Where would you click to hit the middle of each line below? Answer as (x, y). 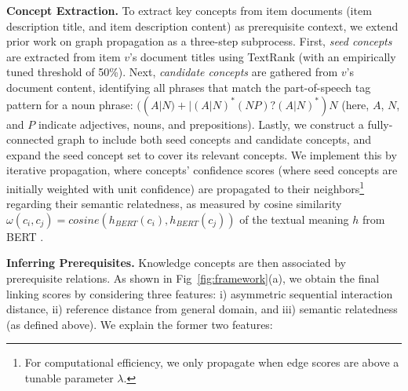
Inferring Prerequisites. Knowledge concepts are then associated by (177, 263)
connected (30, 139)
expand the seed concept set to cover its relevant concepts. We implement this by (202, 154)
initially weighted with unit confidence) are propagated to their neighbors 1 (186, 187)
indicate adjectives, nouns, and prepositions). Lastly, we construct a (201, 124)
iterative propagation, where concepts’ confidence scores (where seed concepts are (202, 170)
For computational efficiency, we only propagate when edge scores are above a (212, 362)
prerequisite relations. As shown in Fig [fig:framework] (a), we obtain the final (193, 278)
